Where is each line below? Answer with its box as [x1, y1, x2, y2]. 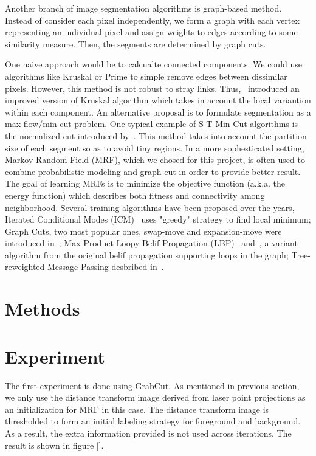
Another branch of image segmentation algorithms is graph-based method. [5, 2, 282, 14]
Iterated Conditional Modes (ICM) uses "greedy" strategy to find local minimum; [5, 213, 311, 226]
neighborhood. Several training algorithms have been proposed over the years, [5, 201, 295, 213]
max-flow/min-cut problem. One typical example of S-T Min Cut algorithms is [5, 117, 298, 130]
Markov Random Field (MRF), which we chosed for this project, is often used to [5, 153, 305, 166]
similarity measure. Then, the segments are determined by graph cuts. [5, 37, 266, 50]
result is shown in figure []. [5, 438, 104, 451]
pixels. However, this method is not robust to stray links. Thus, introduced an [5, 81, 300, 94]
